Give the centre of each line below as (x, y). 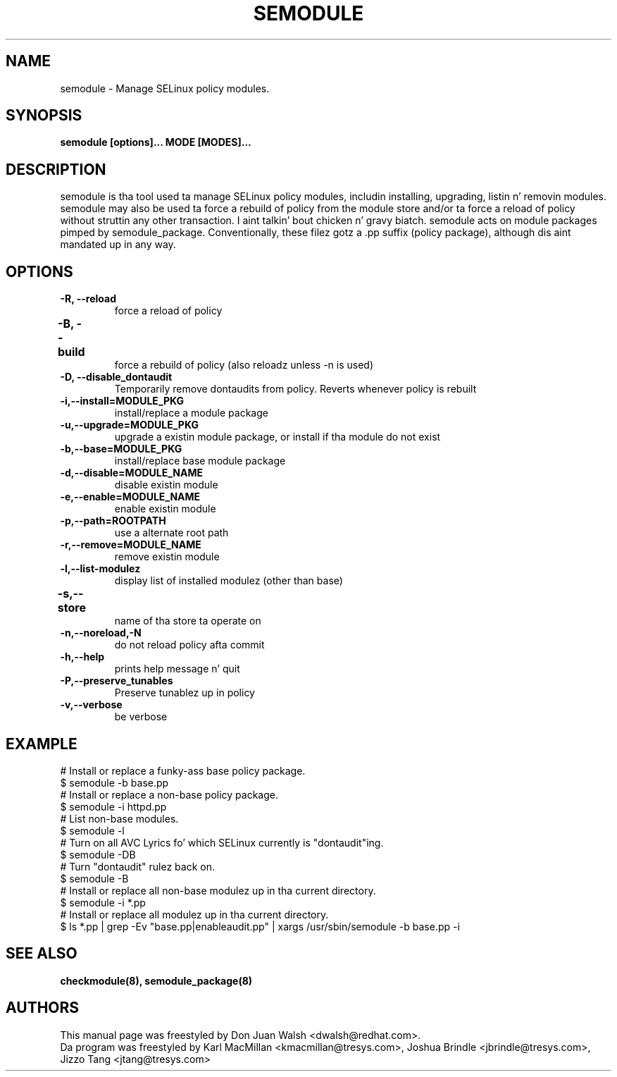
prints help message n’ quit (177, 669)
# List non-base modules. (119, 818)
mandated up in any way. (118, 245)
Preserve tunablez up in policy (185, 693)
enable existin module (165, 509)
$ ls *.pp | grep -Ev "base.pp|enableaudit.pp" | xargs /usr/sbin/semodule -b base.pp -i (260, 926)
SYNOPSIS (44, 116)
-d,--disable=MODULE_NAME (132, 473)
